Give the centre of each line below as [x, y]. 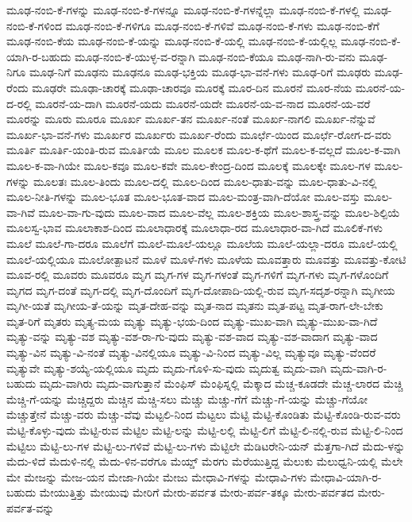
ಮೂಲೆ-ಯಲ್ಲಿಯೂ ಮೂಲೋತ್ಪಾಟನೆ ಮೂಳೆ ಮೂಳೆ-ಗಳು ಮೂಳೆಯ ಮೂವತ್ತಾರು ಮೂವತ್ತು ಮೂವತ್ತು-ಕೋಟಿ [206, 259]
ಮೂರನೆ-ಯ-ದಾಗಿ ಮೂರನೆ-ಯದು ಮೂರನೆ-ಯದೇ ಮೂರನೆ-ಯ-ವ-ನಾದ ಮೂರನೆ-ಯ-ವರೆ [203, 103]
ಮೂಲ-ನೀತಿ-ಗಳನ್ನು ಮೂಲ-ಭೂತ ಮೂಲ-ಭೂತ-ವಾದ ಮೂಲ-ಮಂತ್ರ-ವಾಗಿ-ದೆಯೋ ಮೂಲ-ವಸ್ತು [183, 197]
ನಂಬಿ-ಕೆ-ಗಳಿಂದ [35, 25]
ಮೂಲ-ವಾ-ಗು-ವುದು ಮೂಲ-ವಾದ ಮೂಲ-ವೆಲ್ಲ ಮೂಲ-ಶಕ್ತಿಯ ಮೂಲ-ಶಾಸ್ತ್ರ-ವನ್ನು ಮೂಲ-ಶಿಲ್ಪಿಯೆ [219, 212]
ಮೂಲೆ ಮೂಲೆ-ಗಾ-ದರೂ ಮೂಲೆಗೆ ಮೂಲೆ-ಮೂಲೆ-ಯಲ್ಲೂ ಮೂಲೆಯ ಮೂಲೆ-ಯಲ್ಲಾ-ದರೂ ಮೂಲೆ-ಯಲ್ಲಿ [202, 243]
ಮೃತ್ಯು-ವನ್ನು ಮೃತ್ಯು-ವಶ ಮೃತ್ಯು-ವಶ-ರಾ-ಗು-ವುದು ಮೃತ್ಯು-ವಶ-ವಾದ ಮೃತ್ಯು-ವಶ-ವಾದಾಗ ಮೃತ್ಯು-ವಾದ [192, 336]
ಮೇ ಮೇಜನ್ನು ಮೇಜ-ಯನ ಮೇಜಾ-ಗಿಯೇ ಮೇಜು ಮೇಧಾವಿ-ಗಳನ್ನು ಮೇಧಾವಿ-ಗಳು [157, 476]
